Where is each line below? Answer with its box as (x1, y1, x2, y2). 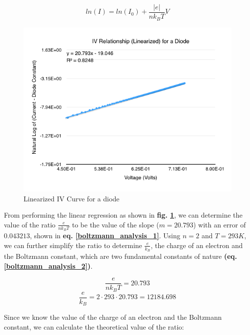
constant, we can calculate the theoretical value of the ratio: (4, 321, 184, 332)
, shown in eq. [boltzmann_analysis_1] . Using (29, 230, 180, 241)
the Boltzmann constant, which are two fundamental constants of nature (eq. (4, 251, 237, 261)
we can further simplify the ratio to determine (4, 240, 142, 250)
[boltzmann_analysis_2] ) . (4, 260, 93, 271)
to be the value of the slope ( (72, 219, 159, 229)
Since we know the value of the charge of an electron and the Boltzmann (4, 312, 222, 322)
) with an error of (193, 219, 246, 229)
